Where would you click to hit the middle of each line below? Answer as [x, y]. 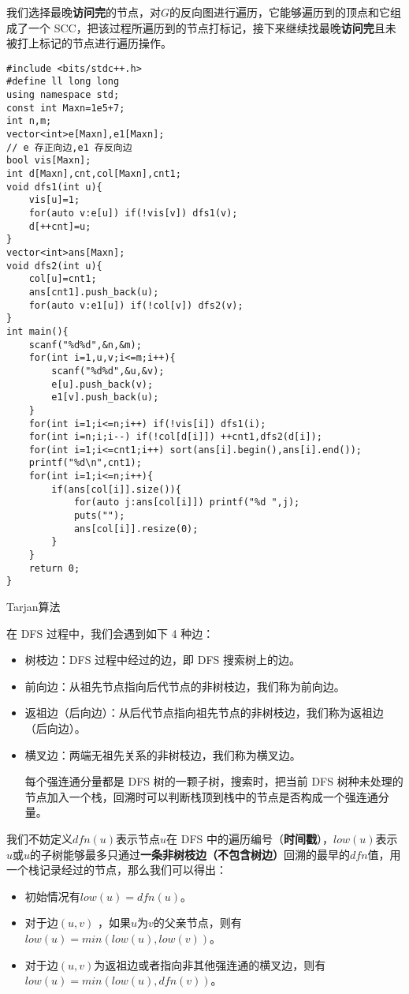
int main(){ [37, 331]
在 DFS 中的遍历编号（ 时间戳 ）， [250, 838]
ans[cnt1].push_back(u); [94, 292]
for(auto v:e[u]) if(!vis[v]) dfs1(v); [133, 213]
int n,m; [29, 121]
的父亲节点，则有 [197, 923]
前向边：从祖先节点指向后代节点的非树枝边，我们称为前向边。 [185, 686]
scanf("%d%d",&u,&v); [108, 371]
